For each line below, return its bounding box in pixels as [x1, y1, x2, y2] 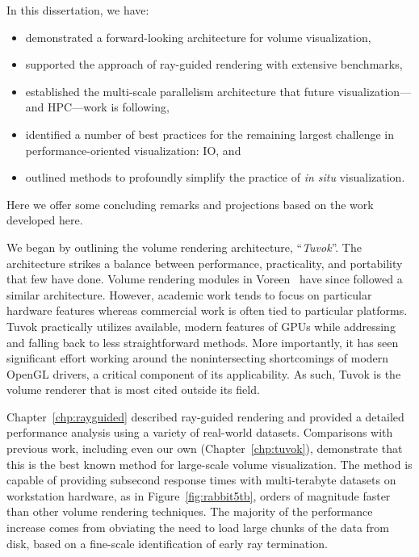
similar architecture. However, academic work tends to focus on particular [6, 286, 372, 303]
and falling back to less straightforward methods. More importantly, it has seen [6, 333, 399, 350]
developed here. [6, 211, 83, 228]
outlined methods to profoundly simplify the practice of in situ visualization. [25, 169, 405, 186]
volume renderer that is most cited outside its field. [6, 381, 260, 398]
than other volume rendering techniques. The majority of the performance [6, 503, 373, 520]
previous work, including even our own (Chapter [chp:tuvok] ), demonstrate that [6, 440, 403, 457]
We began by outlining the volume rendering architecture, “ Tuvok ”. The [6, 238, 362, 255]
